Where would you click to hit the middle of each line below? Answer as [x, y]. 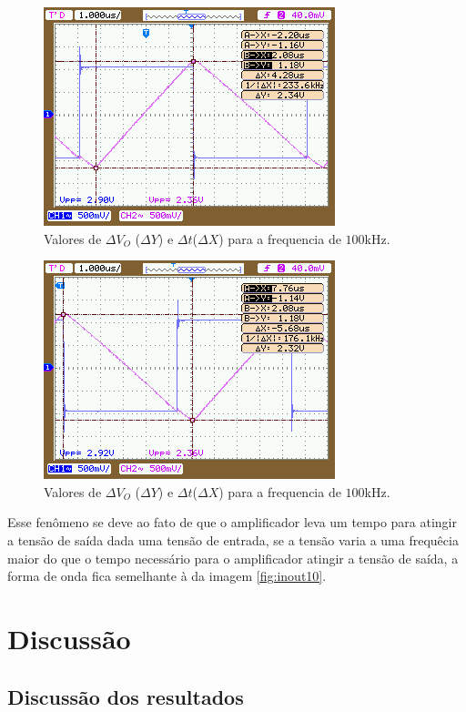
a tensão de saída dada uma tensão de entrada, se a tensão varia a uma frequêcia [233, 539]
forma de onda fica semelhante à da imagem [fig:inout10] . [167, 576]
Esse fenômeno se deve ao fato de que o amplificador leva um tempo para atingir [233, 522]
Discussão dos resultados [126, 696]
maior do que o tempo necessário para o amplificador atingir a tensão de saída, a [233, 558]
